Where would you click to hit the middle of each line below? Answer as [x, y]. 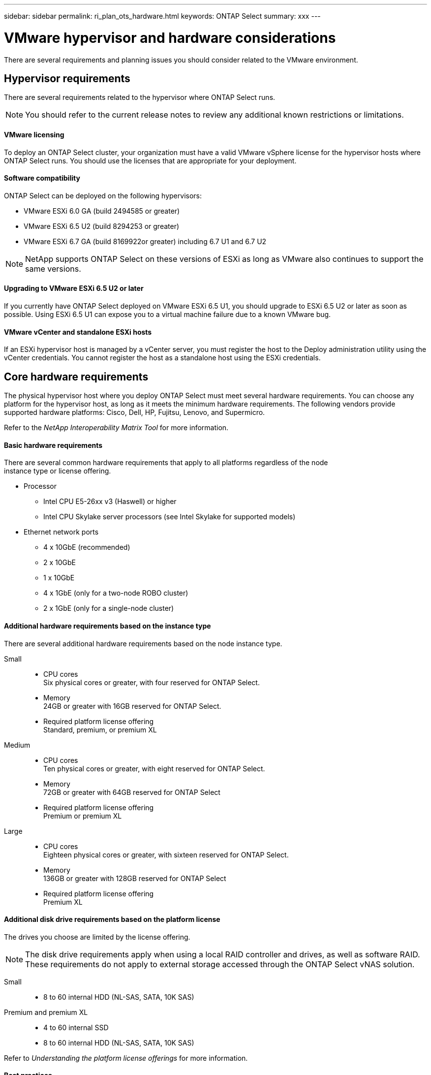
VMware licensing [34, 134]
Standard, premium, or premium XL [100, 729]
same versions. [53, 269]
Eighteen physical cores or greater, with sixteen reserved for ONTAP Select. [166, 854]
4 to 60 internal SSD [76, 1027]
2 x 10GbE [60, 563]
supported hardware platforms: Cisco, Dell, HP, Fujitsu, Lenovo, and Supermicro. [135, 412]
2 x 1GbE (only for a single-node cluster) [109, 608]
